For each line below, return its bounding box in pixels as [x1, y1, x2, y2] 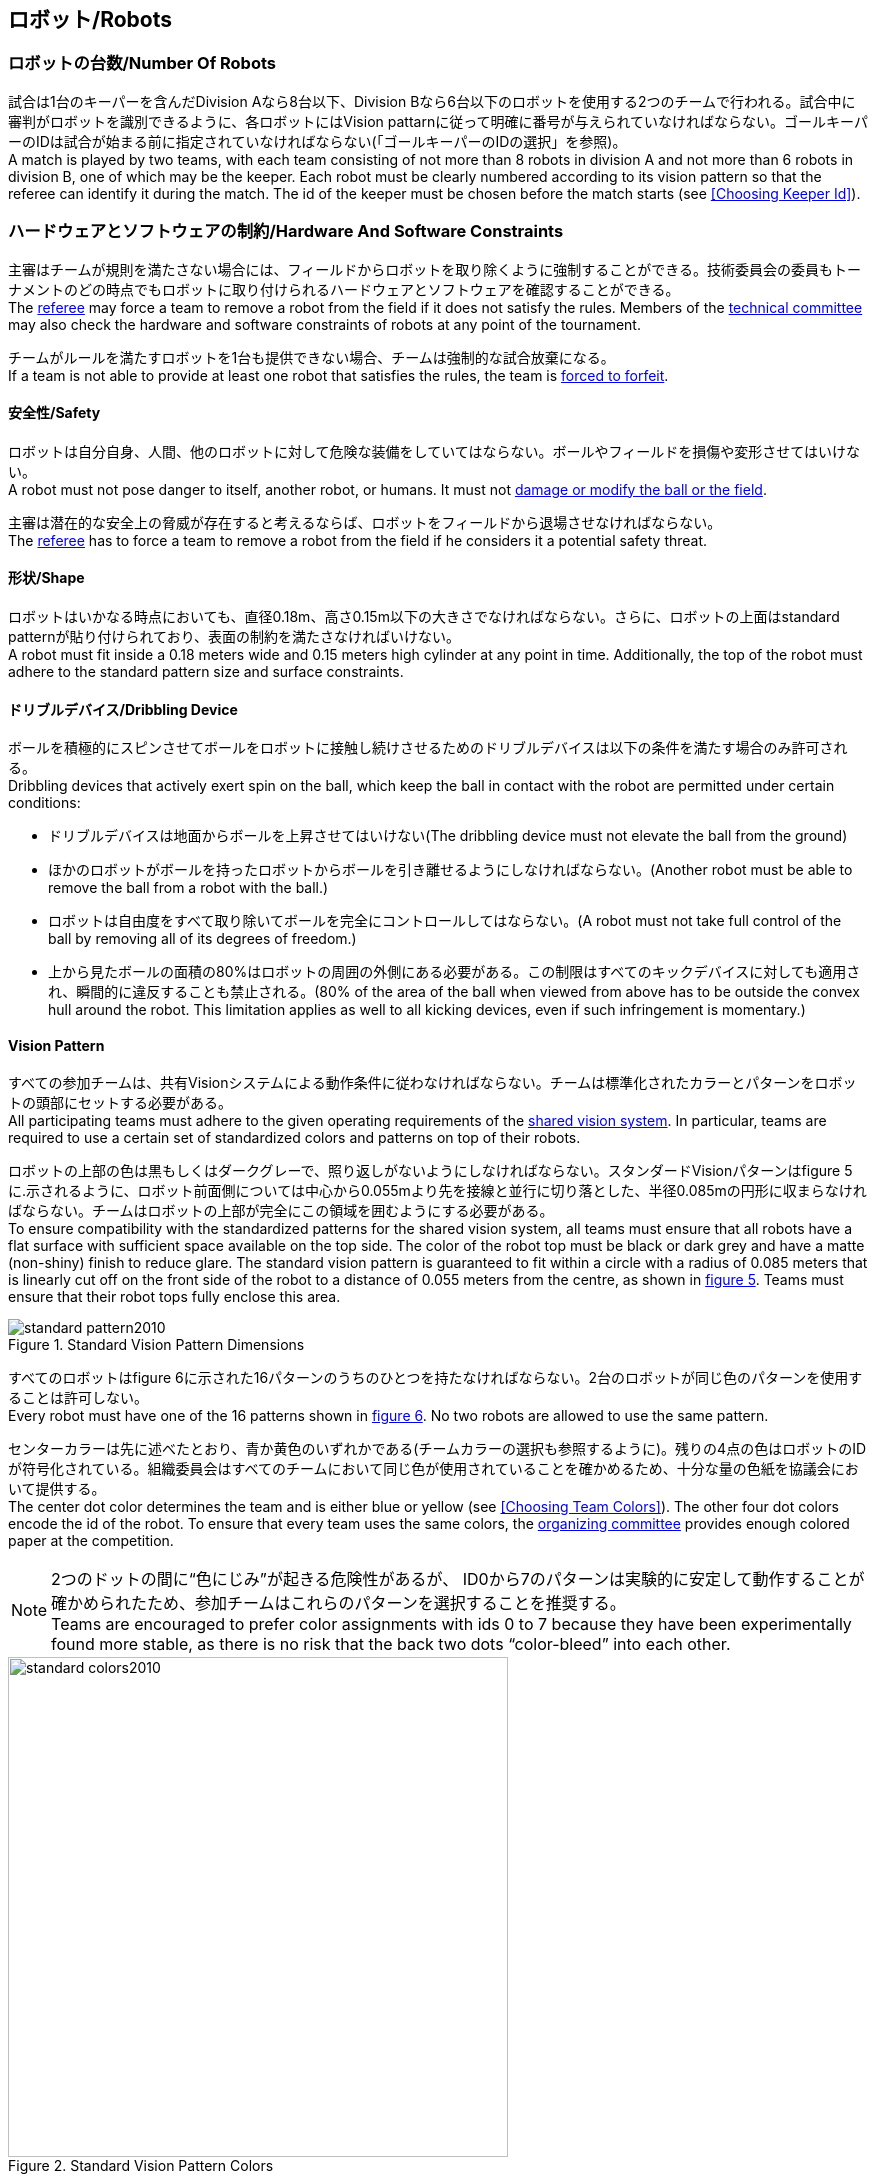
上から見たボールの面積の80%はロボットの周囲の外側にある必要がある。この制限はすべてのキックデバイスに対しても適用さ [48, 963, 861, 981]
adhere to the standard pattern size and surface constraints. [8, 662, 404, 680]
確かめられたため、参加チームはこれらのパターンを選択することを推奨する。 [51, 1593, 626, 1614]
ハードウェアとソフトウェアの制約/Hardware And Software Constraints [8, 221, 564, 242]
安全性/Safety [8, 404, 101, 422]
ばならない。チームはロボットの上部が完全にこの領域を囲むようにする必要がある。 [8, 1202, 554, 1220]
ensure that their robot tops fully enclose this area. [8, 1288, 341, 1306]
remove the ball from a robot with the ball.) [48, 879, 329, 897]
